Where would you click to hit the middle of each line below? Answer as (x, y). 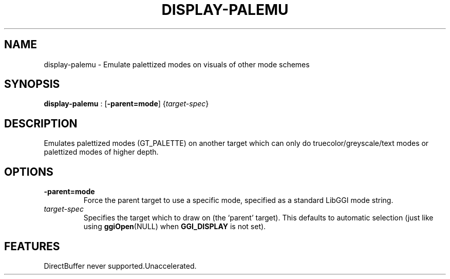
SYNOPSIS (32, 84)
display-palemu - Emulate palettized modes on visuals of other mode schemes (177, 64)
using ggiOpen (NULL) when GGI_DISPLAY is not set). (175, 227)
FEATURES (32, 246)
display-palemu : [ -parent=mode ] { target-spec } (126, 104)
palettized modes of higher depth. (101, 152)
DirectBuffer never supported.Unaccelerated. (120, 266)
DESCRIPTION (41, 123)
